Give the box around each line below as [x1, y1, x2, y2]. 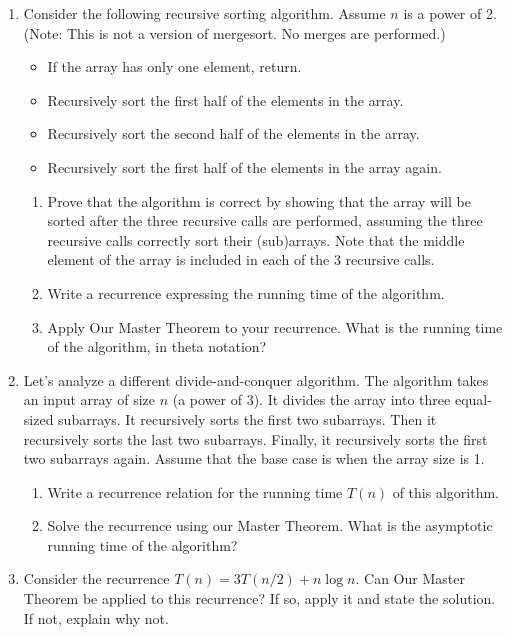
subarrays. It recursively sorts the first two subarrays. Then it [58, 408, 437, 429]
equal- [454, 389, 492, 410]
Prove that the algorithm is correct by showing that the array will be [47, 190, 471, 211]
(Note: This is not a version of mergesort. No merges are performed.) [23, 22, 446, 43]
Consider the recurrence [23, 568, 170, 589]
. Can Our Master [355, 568, 465, 589]
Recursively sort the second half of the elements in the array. [47, 123, 420, 144]
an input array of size [23, 389, 156, 410]
